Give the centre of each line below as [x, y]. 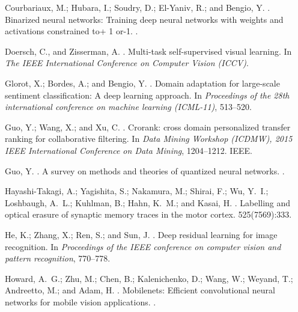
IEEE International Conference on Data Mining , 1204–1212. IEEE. [129, 150]
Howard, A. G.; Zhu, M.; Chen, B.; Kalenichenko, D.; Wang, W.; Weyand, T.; [149, 278]
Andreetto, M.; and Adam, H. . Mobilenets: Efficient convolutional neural [140, 290]
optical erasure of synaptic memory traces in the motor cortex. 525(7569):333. [148, 214]
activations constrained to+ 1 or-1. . [71, 31]
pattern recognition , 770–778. [58, 258]
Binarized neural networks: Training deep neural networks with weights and [144, 19]
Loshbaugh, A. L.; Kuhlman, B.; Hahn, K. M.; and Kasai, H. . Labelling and [148, 202]
